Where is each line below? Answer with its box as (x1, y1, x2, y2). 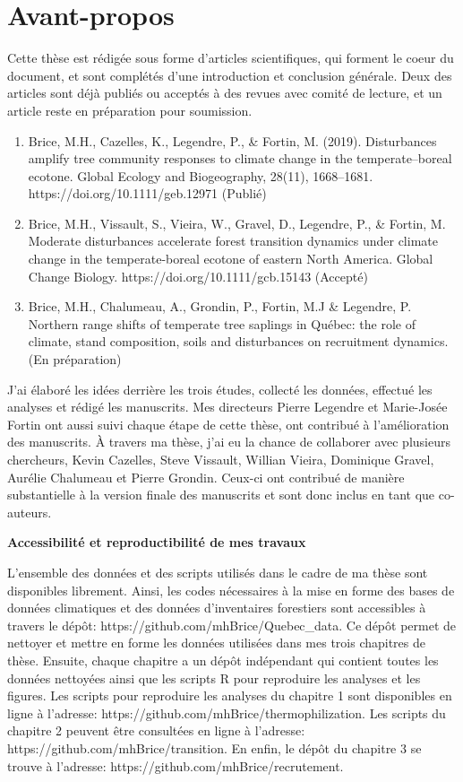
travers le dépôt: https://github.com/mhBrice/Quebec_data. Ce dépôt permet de (7, 615, 457, 634)
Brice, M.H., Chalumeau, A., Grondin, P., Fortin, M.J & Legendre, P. (28, 297, 412, 316)
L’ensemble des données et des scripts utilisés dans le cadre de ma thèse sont (7, 562, 428, 581)
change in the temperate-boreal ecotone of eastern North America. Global (28, 249, 433, 268)
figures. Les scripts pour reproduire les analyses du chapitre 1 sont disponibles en (7, 686, 452, 705)
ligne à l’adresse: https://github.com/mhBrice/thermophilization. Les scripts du (7, 703, 446, 722)
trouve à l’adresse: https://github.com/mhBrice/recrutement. (7, 756, 344, 775)
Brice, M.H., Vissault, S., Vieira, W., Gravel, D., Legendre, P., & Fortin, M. (28, 213, 446, 232)
